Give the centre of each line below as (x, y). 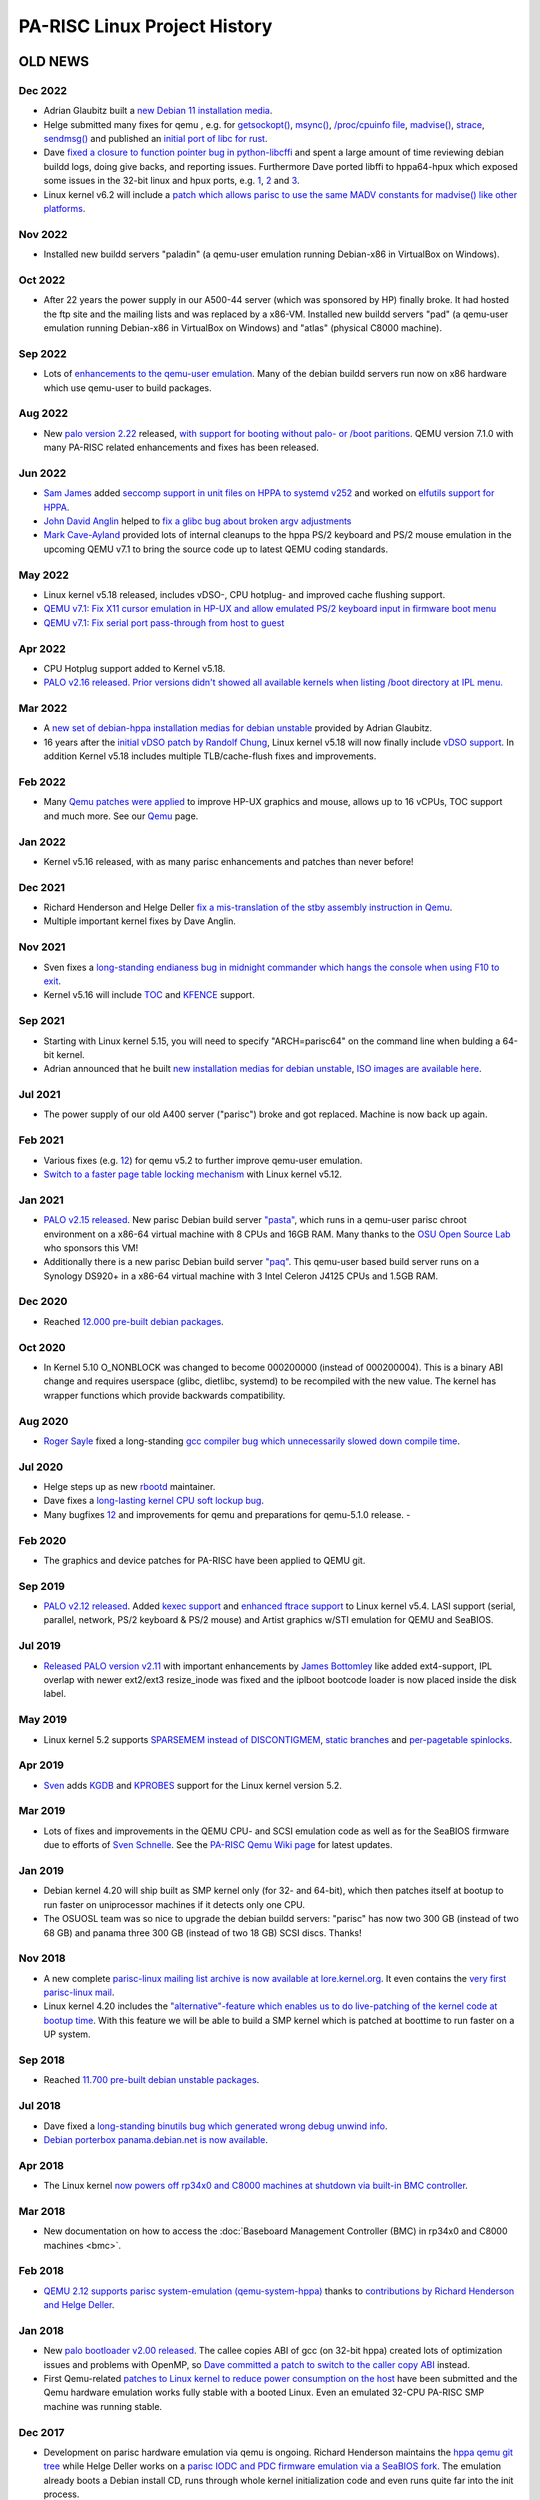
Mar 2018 (42, 2211)
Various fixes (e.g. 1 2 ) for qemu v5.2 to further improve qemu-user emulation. (203, 1160)
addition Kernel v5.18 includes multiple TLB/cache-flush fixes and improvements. (210, 756)
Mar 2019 (42, 1811)
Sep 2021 (41, 1021)
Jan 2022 (42, 842)
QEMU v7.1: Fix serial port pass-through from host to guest (164, 622)
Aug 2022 (43, 413)
